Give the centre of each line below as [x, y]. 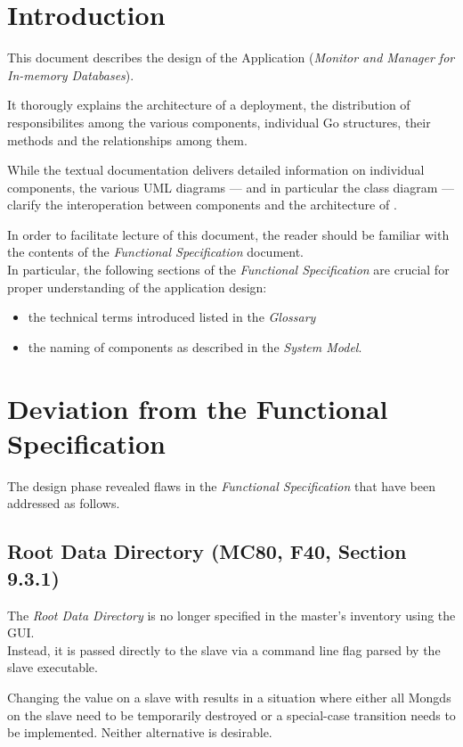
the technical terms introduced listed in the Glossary [172, 317]
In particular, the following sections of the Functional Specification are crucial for [228, 270]
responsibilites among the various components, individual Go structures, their [219, 122]
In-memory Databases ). [71, 74]
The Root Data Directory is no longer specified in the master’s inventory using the [231, 615]
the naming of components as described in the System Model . [195, 346]
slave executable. [53, 667]
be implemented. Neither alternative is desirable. [140, 732]
